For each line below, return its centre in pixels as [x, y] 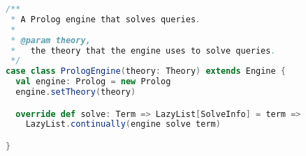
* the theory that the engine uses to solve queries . [143, 50]
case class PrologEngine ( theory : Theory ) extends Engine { [146, 71]
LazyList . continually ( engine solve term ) [123, 124]
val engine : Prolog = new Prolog [93, 82]
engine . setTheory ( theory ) [76, 92]
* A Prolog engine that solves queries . [106, 19]
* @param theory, [51, 40]
